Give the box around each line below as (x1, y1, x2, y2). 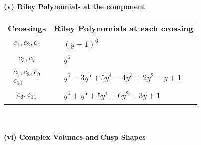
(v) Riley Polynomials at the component (4, 1, 145, 11)
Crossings (8, 22, 46, 34)
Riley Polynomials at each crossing (54, 22, 193, 34)
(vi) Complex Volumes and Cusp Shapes (4, 131, 146, 142)
